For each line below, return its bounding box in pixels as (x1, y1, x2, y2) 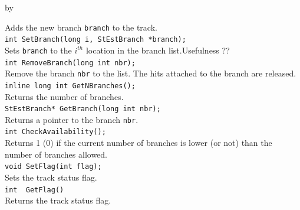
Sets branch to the (5, 44, 72, 56)
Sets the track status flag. (5, 171, 97, 183)
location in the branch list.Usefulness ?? (85, 44, 230, 56)
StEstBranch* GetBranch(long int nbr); (5, 105, 161, 114)
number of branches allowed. (5, 148, 107, 160)
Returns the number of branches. (5, 90, 124, 102)
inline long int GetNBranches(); (5, 81, 136, 90)
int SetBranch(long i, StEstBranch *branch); (5, 35, 186, 44)
